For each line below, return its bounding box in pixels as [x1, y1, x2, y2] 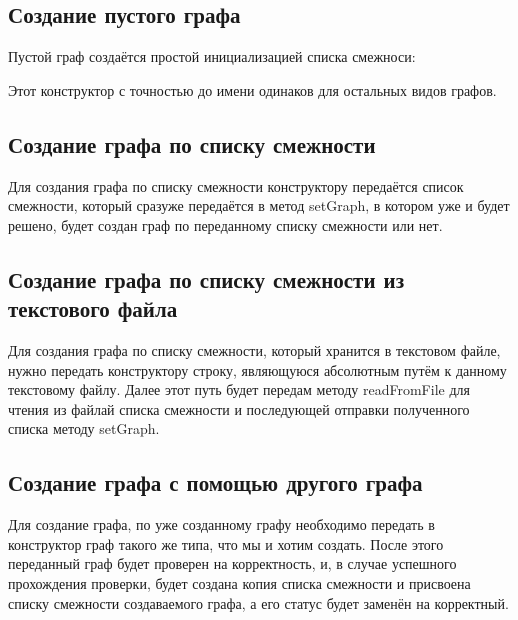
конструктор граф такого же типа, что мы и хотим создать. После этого [8, 533, 444, 554]
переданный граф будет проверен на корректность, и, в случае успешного [8, 553, 457, 574]
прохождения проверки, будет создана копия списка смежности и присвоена [8, 572, 471, 593]
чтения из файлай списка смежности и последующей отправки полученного [8, 398, 470, 419]
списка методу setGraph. [8, 418, 160, 439]
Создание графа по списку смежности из [8, 263, 405, 294]
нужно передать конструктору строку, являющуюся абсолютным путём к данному [8, 359, 507, 380]
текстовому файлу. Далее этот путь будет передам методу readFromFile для [8, 379, 470, 400]
